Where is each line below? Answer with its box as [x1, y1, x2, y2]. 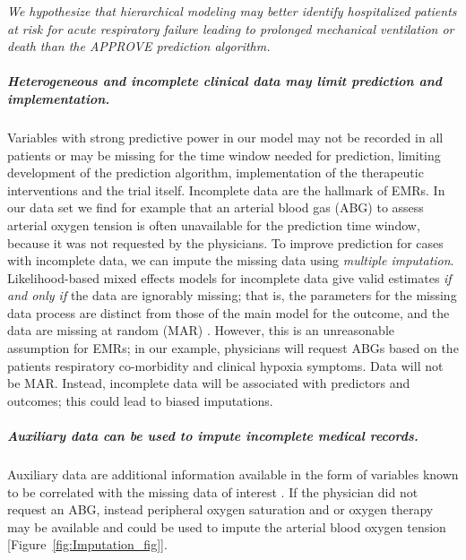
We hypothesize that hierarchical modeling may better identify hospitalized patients [7, 2, 457, 20]
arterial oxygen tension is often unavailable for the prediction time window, [7, 215, 420, 234]
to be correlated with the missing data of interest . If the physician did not [7, 482, 419, 501]
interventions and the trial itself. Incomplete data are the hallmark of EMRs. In [7, 180, 445, 199]
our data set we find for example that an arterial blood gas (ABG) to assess [7, 198, 424, 217]
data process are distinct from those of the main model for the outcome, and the [7, 303, 450, 322]
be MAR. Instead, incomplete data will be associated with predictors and [7, 374, 410, 392]
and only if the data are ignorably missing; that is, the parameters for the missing [7, 286, 457, 305]
